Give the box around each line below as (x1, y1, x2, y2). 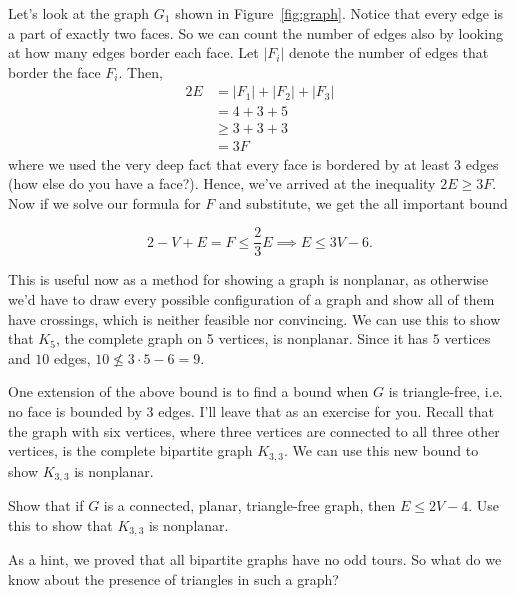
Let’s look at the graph (8, 3, 150, 23)
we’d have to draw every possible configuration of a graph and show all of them (8, 288, 495, 309)
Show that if (8, 495, 84, 515)
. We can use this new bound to (284, 440, 479, 461)
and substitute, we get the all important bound (219, 192, 508, 213)
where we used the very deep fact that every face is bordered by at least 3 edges (8, 153, 499, 174)
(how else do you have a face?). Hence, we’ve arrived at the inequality (8, 173, 436, 194)
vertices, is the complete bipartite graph (8, 440, 253, 461)
